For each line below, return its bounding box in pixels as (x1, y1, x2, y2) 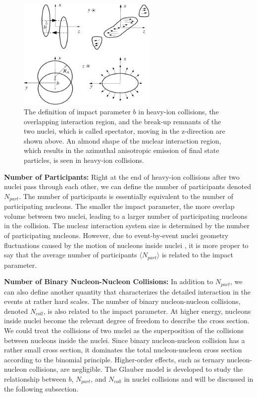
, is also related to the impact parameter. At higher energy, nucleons (43, 305, 251, 316)
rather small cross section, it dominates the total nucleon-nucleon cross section (4, 345, 242, 355)
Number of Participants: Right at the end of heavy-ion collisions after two (4, 171, 240, 182)
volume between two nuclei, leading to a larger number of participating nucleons (4, 210, 248, 221)
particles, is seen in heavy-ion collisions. (24, 154, 144, 165)
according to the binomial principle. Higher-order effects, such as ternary (4, 354, 225, 364)
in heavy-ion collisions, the (138, 106, 219, 116)
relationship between (4, 373, 66, 384)
